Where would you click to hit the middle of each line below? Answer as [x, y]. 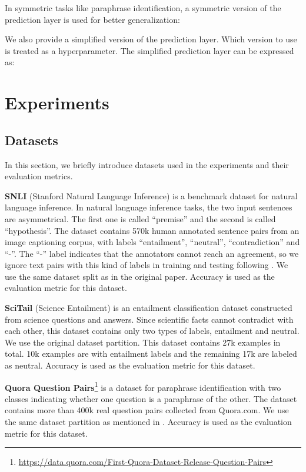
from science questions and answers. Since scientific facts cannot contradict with [149, 319]
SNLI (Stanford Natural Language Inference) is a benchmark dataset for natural [151, 195]
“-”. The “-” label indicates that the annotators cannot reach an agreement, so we [152, 253]
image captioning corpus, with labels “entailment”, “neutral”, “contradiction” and [152, 242]
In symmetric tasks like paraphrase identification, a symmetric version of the [143, 8]
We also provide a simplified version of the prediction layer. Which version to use [151, 39]
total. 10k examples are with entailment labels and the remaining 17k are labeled [151, 354]
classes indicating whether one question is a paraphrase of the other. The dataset [151, 398]
